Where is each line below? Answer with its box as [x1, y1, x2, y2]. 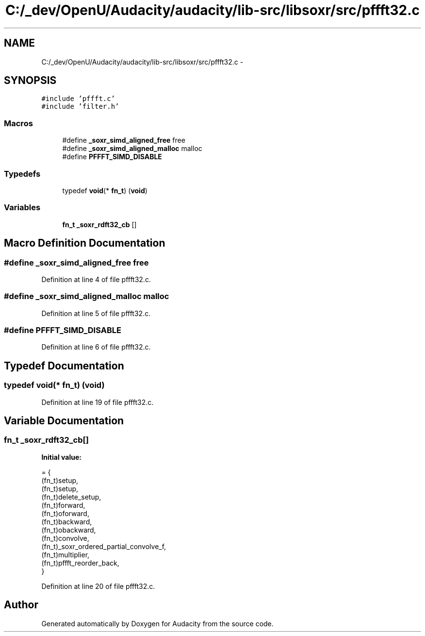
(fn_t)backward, [41, 517, 92, 526]
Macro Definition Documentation [4, 237, 165, 250]
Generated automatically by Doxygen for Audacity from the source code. [41, 619, 274, 628]
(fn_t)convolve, [41, 534, 89, 542]
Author [4, 599, 38, 611]
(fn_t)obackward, [41, 525, 96, 534]
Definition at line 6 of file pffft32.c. [41, 343, 151, 351]
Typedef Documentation [4, 359, 124, 372]
